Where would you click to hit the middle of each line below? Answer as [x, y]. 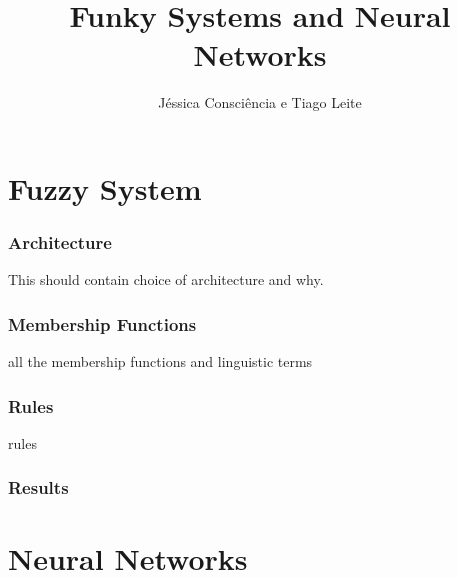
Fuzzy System [105, 187]
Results [38, 487]
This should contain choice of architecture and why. [166, 279]
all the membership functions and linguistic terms [160, 361]
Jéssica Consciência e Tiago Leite [260, 102]
